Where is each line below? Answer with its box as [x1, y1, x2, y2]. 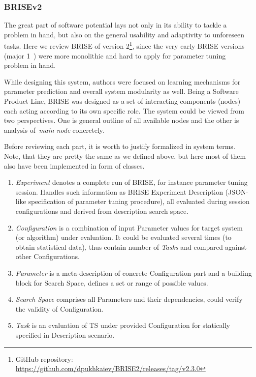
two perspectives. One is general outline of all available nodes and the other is [4, 115, 239, 125]
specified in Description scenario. [15, 329, 115, 340]
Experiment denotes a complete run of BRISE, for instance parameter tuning [15, 177, 248, 187]
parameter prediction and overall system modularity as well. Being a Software [4, 86, 239, 96]
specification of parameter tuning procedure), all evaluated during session [28, 196, 250, 206]
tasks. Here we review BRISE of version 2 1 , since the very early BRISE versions [4, 39, 245, 51]
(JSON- [225, 186, 249, 197]
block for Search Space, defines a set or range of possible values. [15, 277, 208, 288]
